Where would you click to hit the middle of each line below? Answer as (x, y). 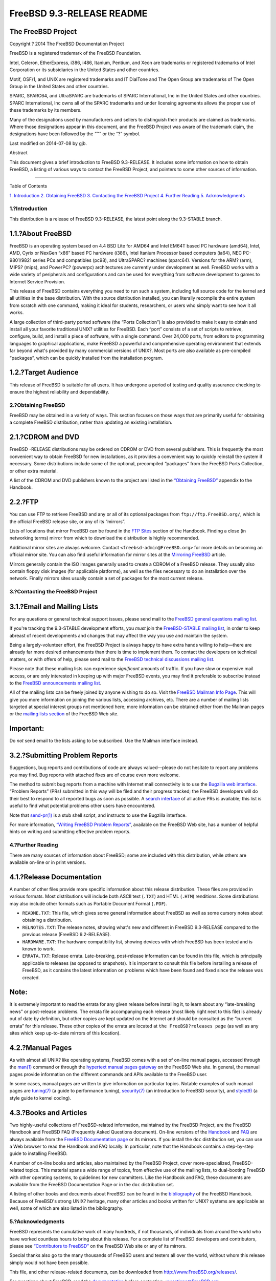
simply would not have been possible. (49, 1263)
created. (31, 977)
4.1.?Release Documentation (56, 877)
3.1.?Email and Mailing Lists (54, 606)
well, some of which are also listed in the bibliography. (66, 1208)
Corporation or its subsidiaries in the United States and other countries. (85, 70)
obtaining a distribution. (47, 920)
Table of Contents (28, 186)
